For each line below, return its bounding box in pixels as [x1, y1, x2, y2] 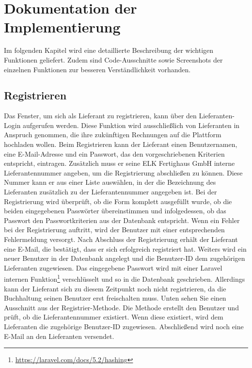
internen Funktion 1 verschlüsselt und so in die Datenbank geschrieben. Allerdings [4, 272, 245, 284]
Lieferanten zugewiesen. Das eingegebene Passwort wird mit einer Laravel [4, 262, 222, 272]
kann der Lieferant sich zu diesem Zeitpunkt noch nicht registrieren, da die [4, 283, 226, 293]
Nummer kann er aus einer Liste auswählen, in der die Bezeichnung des [4, 177, 216, 187]
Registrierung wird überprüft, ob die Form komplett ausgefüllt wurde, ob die [4, 196, 232, 206]
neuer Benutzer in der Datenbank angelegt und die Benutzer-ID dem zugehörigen [4, 253, 245, 263]
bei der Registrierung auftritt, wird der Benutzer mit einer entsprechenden [4, 224, 225, 235]
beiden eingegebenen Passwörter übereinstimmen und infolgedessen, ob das [4, 206, 226, 216]
